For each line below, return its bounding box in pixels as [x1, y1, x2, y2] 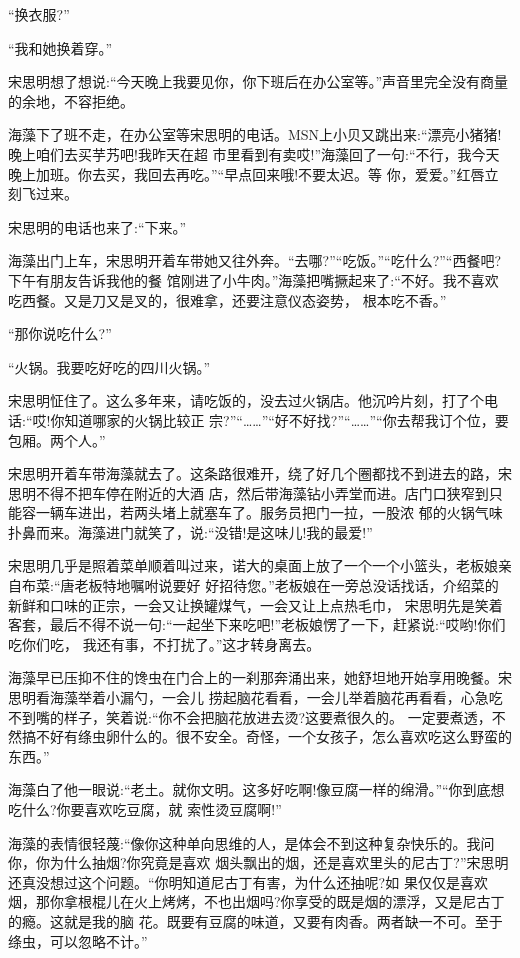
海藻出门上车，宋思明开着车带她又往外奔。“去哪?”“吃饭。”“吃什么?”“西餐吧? [8, 250, 502, 271]
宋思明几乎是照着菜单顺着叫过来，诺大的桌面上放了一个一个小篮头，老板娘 [8, 555, 498, 576]
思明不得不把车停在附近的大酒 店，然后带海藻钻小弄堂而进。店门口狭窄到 [8, 482, 489, 503]
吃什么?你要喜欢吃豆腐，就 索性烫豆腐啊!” [8, 799, 282, 819]
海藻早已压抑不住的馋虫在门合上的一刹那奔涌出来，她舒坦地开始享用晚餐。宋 [8, 667, 512, 688]
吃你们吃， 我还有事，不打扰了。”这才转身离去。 [8, 633, 321, 654]
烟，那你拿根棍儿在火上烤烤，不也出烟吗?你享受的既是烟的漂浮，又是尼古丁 [8, 891, 505, 912]
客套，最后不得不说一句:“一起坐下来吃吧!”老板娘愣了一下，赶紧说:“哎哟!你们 [8, 614, 506, 635]
